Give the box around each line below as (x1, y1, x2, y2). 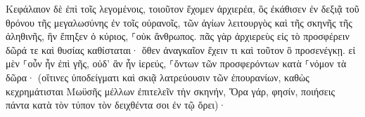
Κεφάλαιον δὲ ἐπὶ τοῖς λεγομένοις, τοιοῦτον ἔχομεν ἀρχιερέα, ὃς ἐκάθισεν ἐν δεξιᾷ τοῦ (6, 1, 359, 15)
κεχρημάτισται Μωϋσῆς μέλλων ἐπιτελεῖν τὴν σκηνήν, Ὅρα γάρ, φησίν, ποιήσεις (6, 83, 335, 98)
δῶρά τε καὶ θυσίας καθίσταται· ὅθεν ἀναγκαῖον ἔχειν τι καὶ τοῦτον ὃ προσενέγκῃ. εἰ (6, 42, 356, 57)
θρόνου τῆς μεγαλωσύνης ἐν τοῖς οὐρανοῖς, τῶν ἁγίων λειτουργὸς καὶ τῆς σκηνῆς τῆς (6, 15, 352, 29)
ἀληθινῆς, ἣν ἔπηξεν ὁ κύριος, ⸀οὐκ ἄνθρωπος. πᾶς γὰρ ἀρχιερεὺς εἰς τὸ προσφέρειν (6, 29, 350, 43)
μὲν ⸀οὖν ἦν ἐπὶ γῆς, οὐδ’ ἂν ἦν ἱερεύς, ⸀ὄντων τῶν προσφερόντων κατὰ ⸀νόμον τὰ (6, 56, 347, 71)
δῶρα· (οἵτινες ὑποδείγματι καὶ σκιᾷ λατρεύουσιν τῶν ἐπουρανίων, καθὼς (6, 69, 309, 84)
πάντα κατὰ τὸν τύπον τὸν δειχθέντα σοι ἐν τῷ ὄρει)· (6, 97, 226, 112)
